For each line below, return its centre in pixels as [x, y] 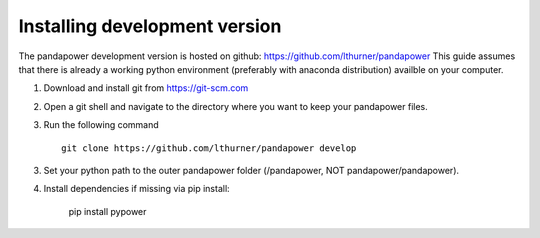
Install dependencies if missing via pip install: [136, 189]
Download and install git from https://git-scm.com [146, 88]
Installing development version [150, 26]
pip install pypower [107, 211]
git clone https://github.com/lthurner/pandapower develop [209, 148]
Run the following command [101, 125]
